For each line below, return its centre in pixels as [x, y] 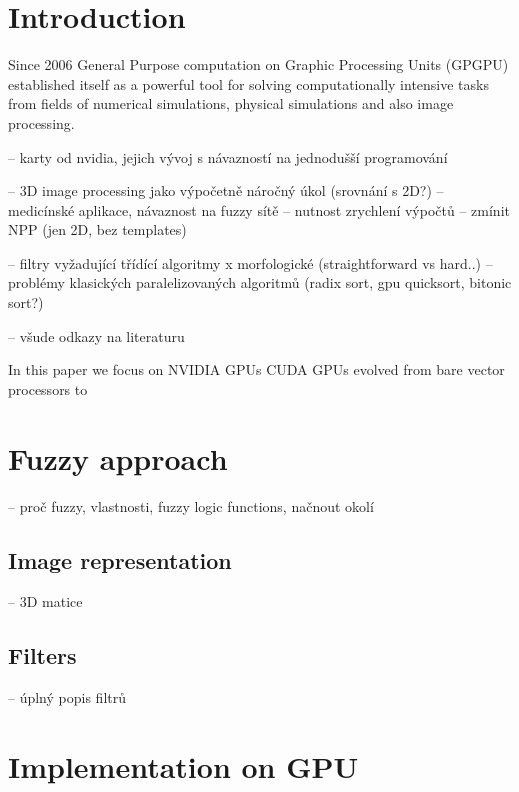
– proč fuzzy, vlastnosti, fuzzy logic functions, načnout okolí [191, 505]
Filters [42, 655]
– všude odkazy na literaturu [96, 335]
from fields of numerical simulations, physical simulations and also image [231, 103]
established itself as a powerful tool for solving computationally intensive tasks [248, 83]
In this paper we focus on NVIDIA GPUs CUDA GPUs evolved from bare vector [256, 369]
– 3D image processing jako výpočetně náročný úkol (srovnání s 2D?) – [226, 190]
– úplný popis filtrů [67, 697]
